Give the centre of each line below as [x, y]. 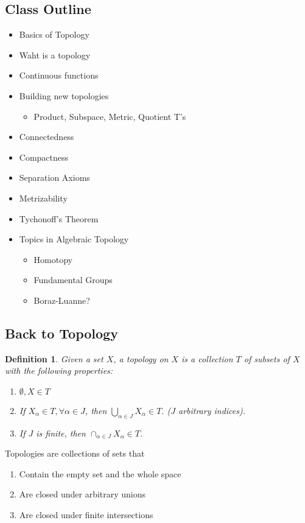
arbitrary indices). [212, 410]
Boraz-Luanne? [62, 300]
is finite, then [61, 433]
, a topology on [141, 358]
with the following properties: [59, 370]
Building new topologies [64, 95]
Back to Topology [61, 333]
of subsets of [267, 358]
